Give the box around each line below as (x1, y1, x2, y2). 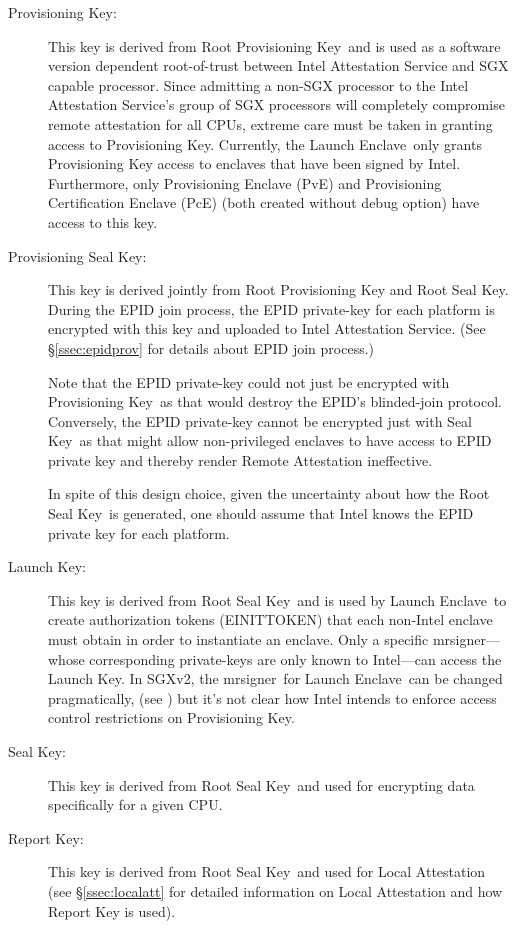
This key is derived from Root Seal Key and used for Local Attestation (48, 861, 486, 882)
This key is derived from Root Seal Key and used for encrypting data (48, 774, 475, 795)
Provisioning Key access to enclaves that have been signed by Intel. (48, 153, 461, 174)
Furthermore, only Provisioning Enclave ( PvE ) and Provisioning (48, 172, 442, 193)
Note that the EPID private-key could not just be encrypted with (48, 371, 450, 392)
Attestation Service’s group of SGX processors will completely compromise (48, 94, 505, 115)
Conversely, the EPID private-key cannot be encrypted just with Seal (48, 410, 472, 431)
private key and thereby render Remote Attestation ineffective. (48, 449, 433, 470)
